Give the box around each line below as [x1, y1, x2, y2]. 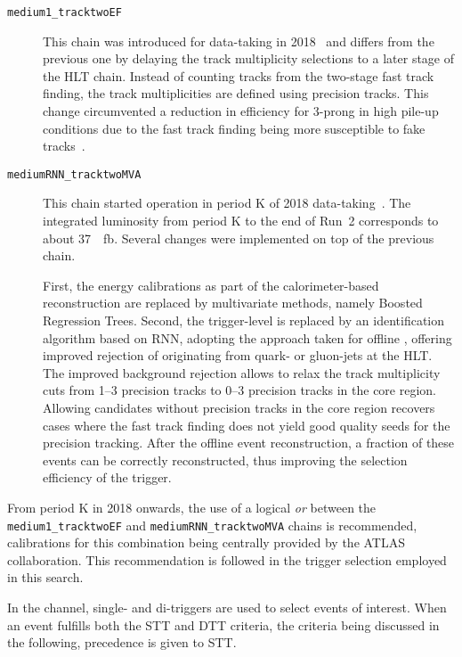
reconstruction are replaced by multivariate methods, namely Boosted [43, 293, 423, 312]
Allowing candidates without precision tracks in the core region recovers [43, 398, 435, 416]
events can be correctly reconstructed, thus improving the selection [43, 450, 408, 469]
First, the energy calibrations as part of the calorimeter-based [43, 275, 379, 294]
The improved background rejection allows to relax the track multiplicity [43, 363, 441, 382]
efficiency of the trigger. [43, 468, 172, 487]
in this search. [7, 568, 84, 587]
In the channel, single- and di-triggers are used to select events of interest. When [7, 598, 447, 616]
